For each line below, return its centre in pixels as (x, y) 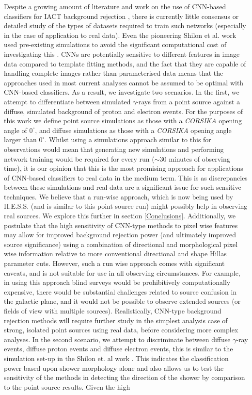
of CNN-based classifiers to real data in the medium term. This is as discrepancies (126, 177)
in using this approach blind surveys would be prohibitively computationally (117, 282)
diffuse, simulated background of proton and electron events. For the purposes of (124, 111)
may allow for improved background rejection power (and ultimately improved (120, 235)
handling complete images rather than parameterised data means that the (114, 73)
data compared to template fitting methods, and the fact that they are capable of (125, 63)
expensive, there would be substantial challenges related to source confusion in (120, 291)
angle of (16, 130)
